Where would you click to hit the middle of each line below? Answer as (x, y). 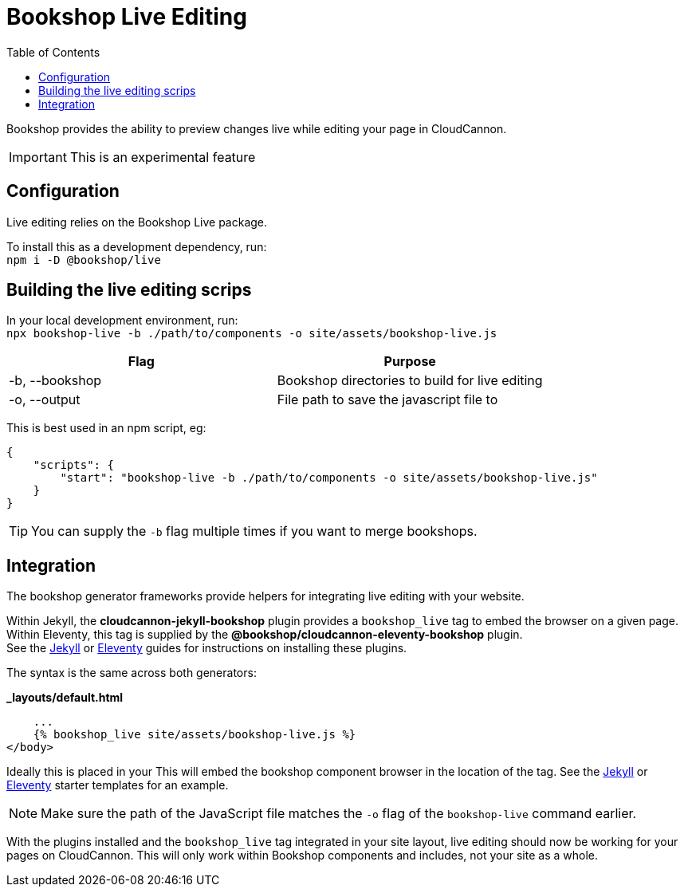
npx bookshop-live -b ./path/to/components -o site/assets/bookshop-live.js (252, 334)
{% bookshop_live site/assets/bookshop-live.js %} (195, 735)
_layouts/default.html (65, 698)
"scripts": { (73, 465)
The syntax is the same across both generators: (132, 673)
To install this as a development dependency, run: (137, 246)
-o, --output (45, 400)
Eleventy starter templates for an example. (118, 785)
